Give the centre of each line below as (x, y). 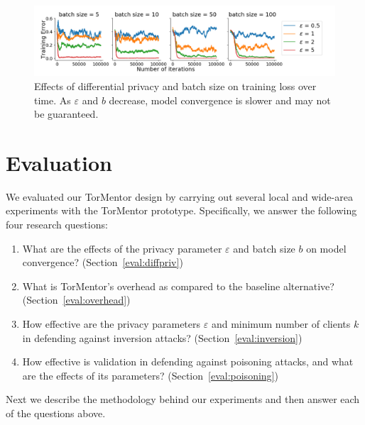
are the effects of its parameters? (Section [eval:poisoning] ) (150, 375)
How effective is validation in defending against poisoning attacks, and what (188, 361)
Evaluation (59, 162)
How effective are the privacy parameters (111, 324)
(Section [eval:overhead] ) (76, 300)
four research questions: (57, 225)
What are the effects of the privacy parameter (122, 248)
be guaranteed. (66, 114)
